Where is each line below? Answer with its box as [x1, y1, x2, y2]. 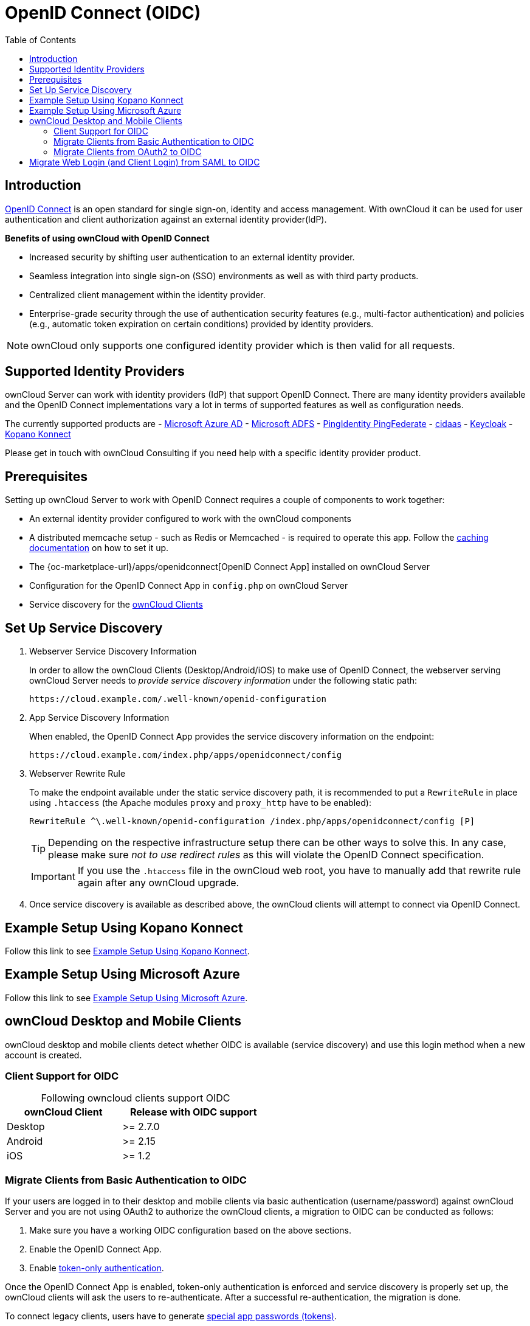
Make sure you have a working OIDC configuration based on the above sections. [29, 1225, 351, 1236]
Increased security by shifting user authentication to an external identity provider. [29, 251, 355, 262]
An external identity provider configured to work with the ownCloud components [29, 513, 351, 524]
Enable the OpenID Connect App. [29, 1244, 162, 1255]
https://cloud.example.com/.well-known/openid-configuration [29, 694, 326, 704]
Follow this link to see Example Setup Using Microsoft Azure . [5, 992, 248, 1003]
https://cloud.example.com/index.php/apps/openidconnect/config [29, 750, 342, 760]
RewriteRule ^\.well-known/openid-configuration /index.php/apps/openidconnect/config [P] [29, 816, 475, 827]
